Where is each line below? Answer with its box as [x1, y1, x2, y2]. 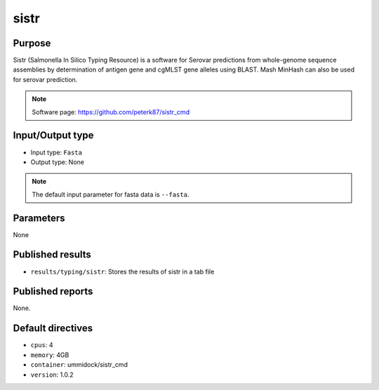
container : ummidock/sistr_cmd [30, 361, 128, 369]
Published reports [13, 285, 93, 297]
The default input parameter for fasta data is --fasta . [32, 190, 189, 199]
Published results [13, 249, 91, 261]
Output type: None [30, 158, 84, 166]
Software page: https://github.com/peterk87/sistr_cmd [32, 107, 189, 116]
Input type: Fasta [30, 148, 82, 156]
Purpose [13, 37, 51, 49]
